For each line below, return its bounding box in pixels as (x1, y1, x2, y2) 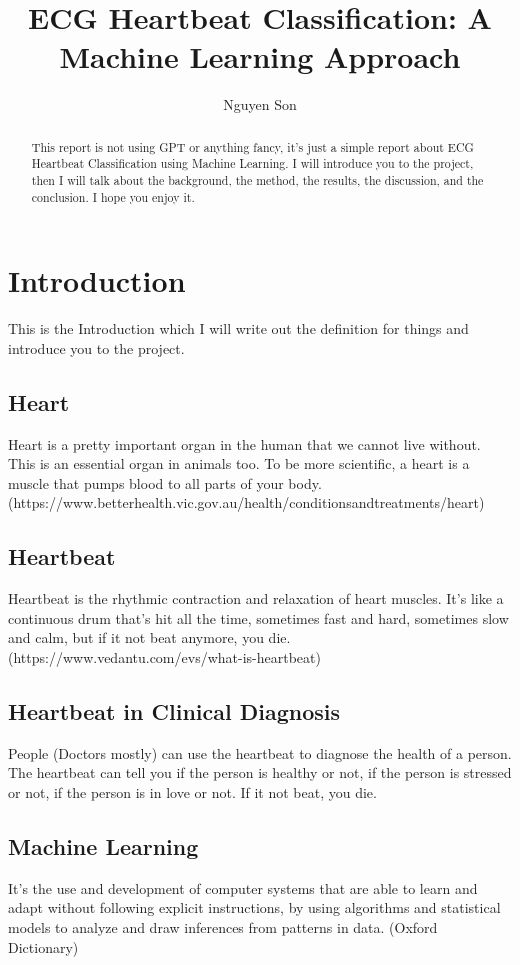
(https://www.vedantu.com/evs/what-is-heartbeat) (8, 647, 321, 668)
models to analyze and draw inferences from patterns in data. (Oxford (8, 916, 438, 937)
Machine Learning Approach (59, 36, 461, 77)
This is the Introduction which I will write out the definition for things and (8, 318, 469, 339)
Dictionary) (8, 936, 79, 957)
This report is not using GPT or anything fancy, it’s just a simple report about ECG (31, 138, 474, 155)
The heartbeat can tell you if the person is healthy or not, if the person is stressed (8, 762, 512, 783)
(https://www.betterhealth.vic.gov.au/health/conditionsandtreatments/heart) (8, 492, 485, 513)
